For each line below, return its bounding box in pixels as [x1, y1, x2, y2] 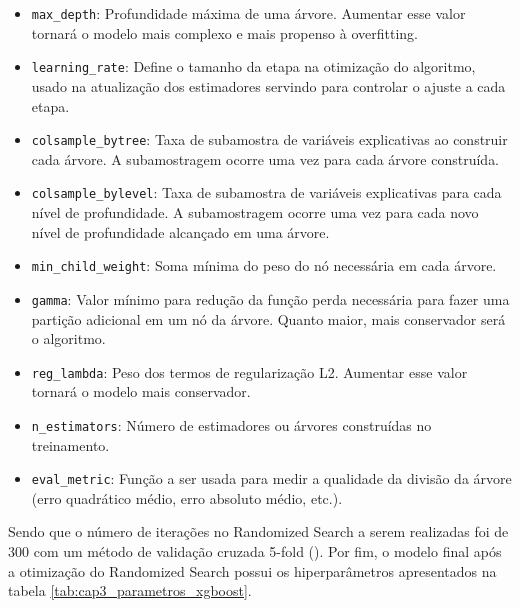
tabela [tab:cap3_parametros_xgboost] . [8, 580, 252, 601]
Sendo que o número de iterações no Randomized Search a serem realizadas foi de [8, 521, 509, 542]
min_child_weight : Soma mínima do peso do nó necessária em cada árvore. [31, 255, 497, 276]
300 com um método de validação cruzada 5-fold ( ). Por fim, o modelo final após [8, 541, 502, 562]
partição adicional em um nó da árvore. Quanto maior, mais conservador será [31, 308, 506, 329]
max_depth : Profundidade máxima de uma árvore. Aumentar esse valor [31, 3, 466, 23]
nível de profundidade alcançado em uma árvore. [31, 221, 330, 242]
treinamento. [31, 434, 110, 455]
